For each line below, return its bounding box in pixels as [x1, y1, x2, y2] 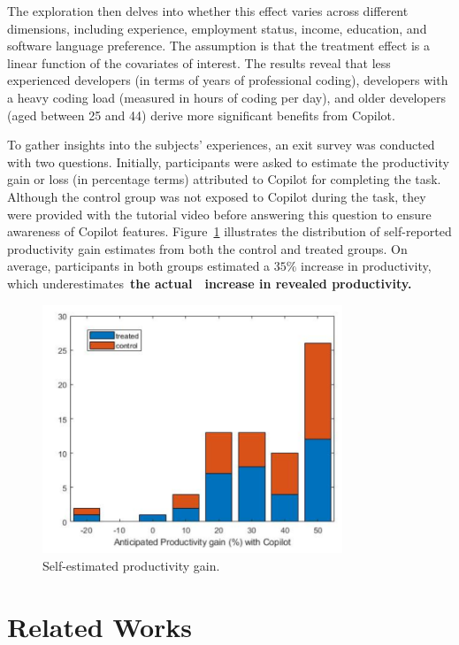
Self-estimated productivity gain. [42, 557, 220, 575]
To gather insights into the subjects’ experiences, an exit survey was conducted [7, 135, 435, 154]
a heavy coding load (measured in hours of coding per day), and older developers [7, 88, 446, 106]
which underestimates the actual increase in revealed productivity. [7, 273, 412, 292]
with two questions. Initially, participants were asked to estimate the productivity [7, 152, 449, 171]
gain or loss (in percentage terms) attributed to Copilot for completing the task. [7, 170, 441, 188]
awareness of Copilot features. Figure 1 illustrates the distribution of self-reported [7, 222, 452, 241]
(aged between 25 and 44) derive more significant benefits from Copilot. [7, 105, 395, 124]
